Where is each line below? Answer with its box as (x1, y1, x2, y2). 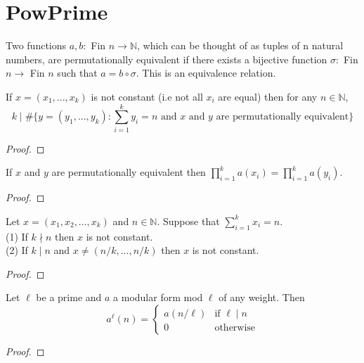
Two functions (6, 38, 67, 53)
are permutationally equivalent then (51, 165, 206, 179)
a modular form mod (113, 290, 203, 305)
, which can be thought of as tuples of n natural (137, 38, 344, 53)
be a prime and (36, 290, 102, 305)
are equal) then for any (218, 89, 318, 103)
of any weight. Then (219, 290, 305, 305)
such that (57, 65, 98, 80)
